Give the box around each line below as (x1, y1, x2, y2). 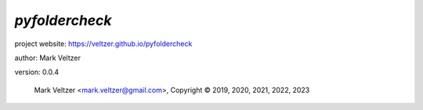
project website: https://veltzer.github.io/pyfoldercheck (14, 39, 193, 48)
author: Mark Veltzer (14, 53, 81, 62)
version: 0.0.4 (14, 67, 60, 77)
